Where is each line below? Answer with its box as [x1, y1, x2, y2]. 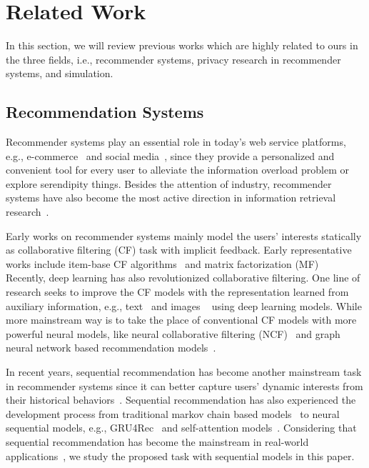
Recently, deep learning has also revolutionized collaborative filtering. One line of [6, 270, 360, 285]
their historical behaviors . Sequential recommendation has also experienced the [6, 392, 356, 407]
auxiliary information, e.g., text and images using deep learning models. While [6, 298, 362, 313]
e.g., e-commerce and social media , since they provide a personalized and [6, 148, 335, 163]
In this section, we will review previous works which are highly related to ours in [6, 38, 358, 53]
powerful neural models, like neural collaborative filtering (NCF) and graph [6, 326, 340, 341]
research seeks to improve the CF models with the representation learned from [6, 284, 349, 299]
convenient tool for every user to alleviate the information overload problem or [6, 162, 350, 177]
